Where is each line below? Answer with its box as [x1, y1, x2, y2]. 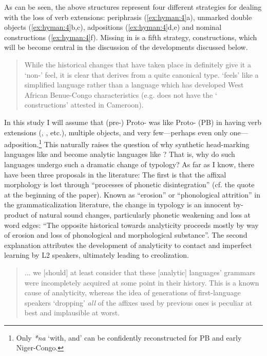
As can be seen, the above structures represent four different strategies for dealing [4, 2, 262, 12]
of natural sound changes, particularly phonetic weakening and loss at [31, 209, 251, 220]
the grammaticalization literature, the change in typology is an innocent [4, 199, 231, 210]
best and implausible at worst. [24, 307, 120, 318]
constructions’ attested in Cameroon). [24, 99, 144, 110]
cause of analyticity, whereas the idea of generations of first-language [24, 287, 241, 298]
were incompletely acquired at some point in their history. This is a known [24, 277, 259, 288]
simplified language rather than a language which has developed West [24, 79, 244, 90]
